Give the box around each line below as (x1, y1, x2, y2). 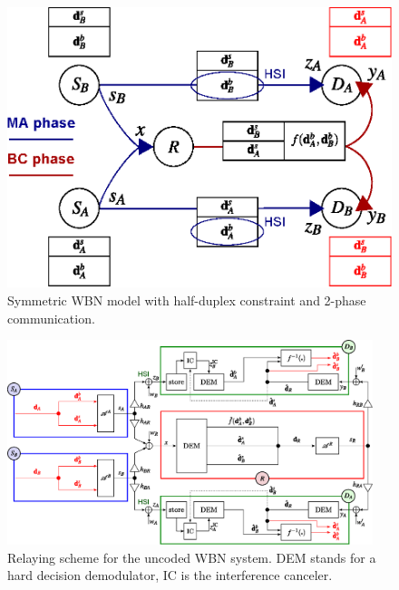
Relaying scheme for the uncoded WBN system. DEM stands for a (7, 547, 376, 566)
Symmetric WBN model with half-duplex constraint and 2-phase (7, 290, 366, 309)
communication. (7, 308, 95, 327)
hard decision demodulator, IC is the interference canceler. (7, 566, 333, 585)
